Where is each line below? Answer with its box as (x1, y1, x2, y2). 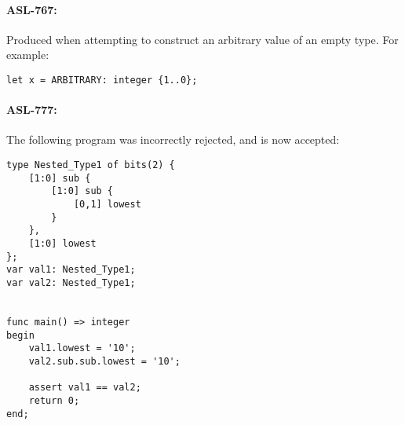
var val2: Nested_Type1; (6, 277, 136, 288)
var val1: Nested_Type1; (6, 264, 136, 276)
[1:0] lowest (28, 237, 97, 249)
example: (6, 46, 49, 63)
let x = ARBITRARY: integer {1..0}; (6, 74, 198, 86)
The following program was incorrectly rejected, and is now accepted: (6, 131, 340, 148)
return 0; (28, 394, 80, 406)
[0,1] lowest (73, 199, 141, 210)
